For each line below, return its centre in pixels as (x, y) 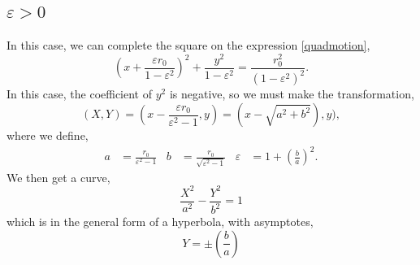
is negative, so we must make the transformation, (292, 94)
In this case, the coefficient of (80, 94)
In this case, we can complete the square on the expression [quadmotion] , (188, 45)
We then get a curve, (58, 177)
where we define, (48, 135)
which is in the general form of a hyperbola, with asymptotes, (160, 222)
